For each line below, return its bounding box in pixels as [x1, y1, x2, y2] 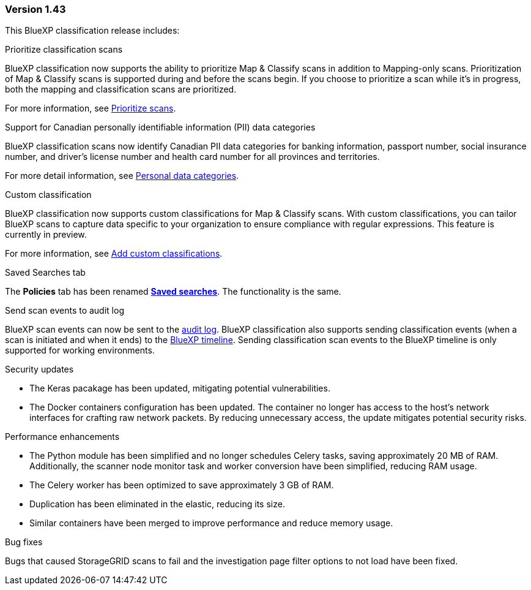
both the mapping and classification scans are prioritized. [5, 84, 237, 95]
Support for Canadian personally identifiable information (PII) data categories [5, 122, 316, 133]
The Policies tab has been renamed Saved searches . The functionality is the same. [5, 286, 341, 297]
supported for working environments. [5, 345, 155, 356]
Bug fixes [5, 537, 43, 548]
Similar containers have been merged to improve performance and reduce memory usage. [29, 518, 393, 529]
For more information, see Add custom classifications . [5, 248, 223, 259]
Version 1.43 [5, 3, 66, 15]
